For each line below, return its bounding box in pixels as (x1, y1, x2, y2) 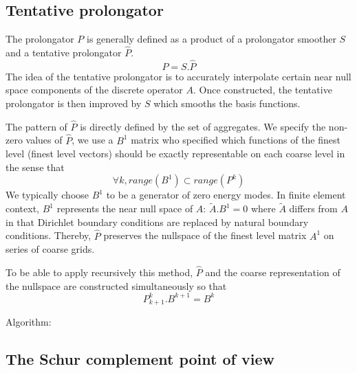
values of (25, 133, 63, 147)
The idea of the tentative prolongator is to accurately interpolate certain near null (6, 69, 351, 83)
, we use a (72, 133, 113, 147)
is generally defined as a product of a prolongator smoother (86, 32, 336, 46)
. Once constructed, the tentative (193, 82, 332, 97)
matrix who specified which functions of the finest (131, 133, 340, 147)
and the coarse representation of (205, 265, 340, 280)
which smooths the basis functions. (153, 96, 301, 111)
